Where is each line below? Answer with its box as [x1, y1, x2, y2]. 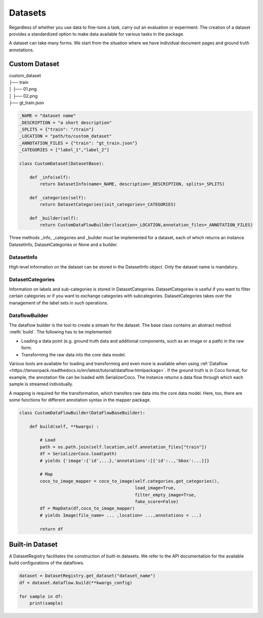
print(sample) [29, 600, 63, 606]
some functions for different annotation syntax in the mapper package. [9, 397, 151, 403]
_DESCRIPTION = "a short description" [19, 120, 112, 125]
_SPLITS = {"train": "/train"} [19, 126, 94, 132]
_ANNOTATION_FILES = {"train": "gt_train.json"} [19, 140, 138, 146]
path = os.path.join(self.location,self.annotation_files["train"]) [39, 444, 207, 450]
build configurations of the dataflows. [9, 560, 85, 566]
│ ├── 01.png [9, 86, 37, 92]
